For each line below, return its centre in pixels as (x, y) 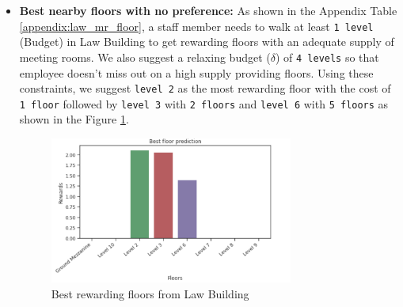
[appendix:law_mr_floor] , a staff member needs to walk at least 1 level (196, 26)
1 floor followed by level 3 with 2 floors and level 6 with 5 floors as (204, 103)
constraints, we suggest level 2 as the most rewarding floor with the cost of (205, 88)
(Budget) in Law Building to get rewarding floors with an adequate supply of (207, 42)
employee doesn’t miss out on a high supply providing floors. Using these (196, 72)
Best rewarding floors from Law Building (150, 294)
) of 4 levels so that (327, 57)
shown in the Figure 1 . (74, 119)
